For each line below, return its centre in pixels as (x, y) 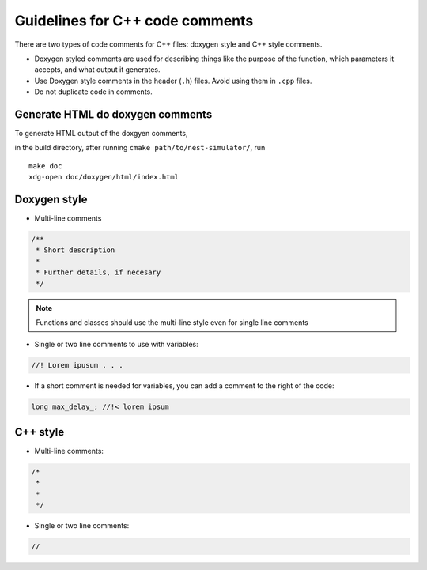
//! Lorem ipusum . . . (77, 365)
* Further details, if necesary (98, 272)
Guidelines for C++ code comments (134, 21)
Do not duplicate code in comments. (94, 92)
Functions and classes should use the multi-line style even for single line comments (172, 323)
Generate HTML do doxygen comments (113, 114)
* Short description (76, 250)
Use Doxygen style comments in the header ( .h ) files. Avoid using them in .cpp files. (173, 81)
